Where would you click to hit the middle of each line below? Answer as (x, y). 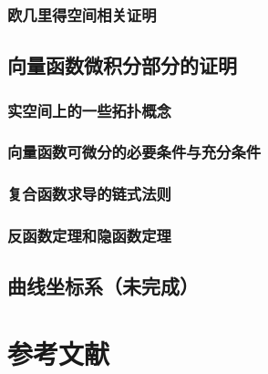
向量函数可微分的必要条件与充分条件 (134, 152)
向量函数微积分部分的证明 (122, 65)
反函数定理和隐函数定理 (89, 236)
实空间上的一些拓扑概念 (89, 110)
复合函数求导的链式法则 (89, 194)
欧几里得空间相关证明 (82, 14)
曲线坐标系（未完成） (103, 286)
